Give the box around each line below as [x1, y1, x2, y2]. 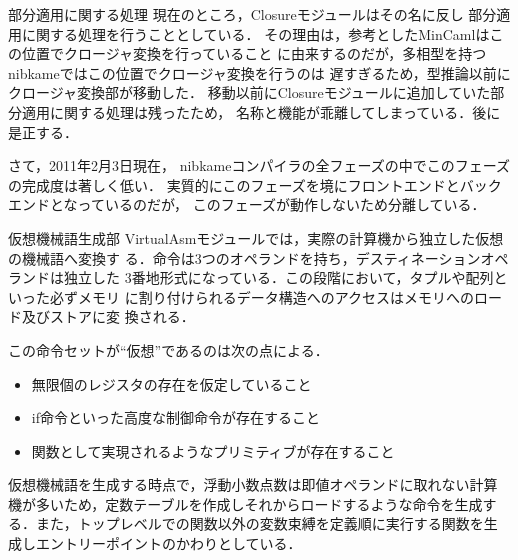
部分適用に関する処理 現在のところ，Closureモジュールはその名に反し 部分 [8, 4, 497, 24]
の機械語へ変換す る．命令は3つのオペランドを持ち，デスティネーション [8, 247, 481, 268]
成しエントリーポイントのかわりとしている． [8, 533, 302, 554]
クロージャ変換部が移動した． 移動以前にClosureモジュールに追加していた [8, 82, 491, 103]
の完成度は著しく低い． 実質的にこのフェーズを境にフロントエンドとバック [8, 174, 502, 195]
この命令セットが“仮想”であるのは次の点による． [8, 339, 329, 360]
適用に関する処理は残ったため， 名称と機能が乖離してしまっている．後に [21, 101, 501, 122]
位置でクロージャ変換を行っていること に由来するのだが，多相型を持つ [21, 43, 487, 64]
